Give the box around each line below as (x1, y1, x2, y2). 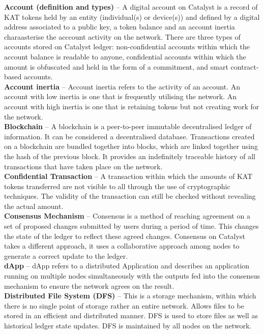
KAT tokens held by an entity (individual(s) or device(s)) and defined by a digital (4, 11, 260, 22)
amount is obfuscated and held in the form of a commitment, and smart (4, 61, 228, 72)
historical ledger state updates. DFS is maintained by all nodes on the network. (4, 320, 252, 330)
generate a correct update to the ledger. (4, 250, 128, 261)
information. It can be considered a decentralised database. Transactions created (4, 131, 255, 141)
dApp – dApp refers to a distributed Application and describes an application (4, 260, 250, 271)
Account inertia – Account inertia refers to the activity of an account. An (4, 81, 240, 92)
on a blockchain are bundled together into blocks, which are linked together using (4, 141, 258, 151)
